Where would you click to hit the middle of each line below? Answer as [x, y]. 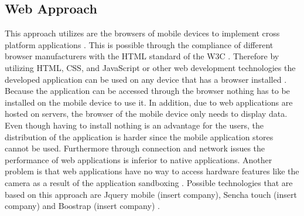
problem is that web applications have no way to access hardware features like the [152, 171]
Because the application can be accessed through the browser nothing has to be [147, 91]
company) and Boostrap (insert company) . [82, 206]
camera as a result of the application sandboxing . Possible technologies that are [149, 182]
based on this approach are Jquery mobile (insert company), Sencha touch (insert [151, 194]
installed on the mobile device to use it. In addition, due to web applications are [149, 102]
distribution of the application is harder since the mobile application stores [139, 136]
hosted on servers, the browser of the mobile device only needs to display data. [146, 114]
